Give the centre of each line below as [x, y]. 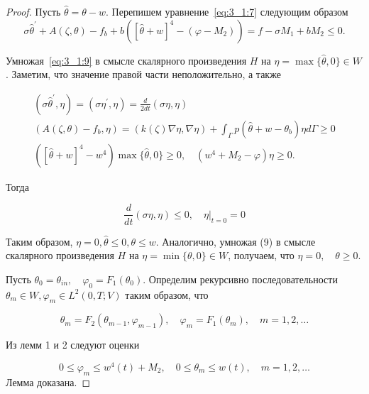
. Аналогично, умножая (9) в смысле [236, 241]
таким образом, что [167, 294]
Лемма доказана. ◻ [48, 382]
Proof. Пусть [33, 11]
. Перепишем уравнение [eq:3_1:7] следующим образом [227, 11]
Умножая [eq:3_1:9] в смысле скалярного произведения [126, 60]
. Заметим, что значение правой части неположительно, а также [143, 74]
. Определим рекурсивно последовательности [240, 279]
